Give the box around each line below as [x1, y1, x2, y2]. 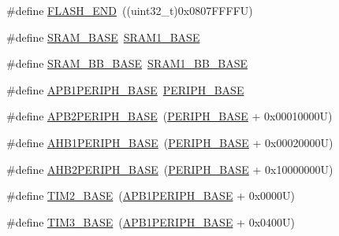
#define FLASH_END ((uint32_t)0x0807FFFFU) [6, 2, 253, 18]
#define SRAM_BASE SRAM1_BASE [6, 28, 200, 45]
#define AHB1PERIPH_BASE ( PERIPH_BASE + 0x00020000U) [6, 134, 333, 150]
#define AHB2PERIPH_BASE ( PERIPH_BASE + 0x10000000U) [6, 160, 333, 177]
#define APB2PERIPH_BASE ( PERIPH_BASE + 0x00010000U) [6, 108, 333, 124]
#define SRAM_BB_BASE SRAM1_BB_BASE [6, 55, 248, 72]
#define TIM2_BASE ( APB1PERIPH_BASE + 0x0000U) [6, 187, 295, 204]
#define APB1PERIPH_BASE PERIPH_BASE [6, 81, 244, 98]
